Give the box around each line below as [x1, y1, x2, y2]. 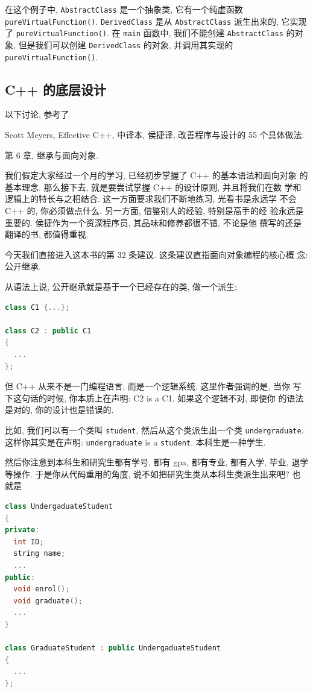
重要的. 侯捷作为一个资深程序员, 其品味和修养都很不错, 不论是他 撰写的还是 [5, 216, 302, 228]
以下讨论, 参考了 [5, 108, 69, 121]
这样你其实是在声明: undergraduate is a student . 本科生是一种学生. [5, 435, 266, 448]
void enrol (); [13, 585, 70, 594]
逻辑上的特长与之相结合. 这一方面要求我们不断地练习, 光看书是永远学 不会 [5, 192, 297, 205]
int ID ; [13, 537, 44, 546]
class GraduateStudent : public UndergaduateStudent [5, 644, 221, 653]
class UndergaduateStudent [5, 502, 113, 511]
